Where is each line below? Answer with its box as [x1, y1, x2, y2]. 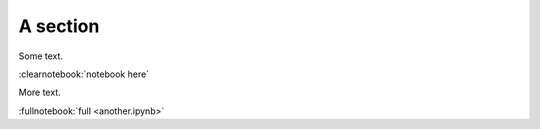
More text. [18, 86, 61, 99]
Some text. [18, 50, 64, 62]
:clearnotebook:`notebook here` [18, 68, 150, 80]
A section [18, 15, 100, 37]
